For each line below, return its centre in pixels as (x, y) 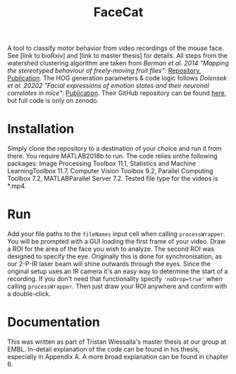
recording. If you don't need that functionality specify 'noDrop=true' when (115, 279)
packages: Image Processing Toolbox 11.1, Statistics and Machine (101, 163)
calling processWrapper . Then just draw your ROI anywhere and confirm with (117, 287)
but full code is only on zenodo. (53, 101)
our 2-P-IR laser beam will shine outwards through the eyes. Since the (109, 264)
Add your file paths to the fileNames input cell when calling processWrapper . (116, 234)
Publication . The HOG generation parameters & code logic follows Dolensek (117, 78)
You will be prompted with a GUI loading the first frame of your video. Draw (117, 242)
